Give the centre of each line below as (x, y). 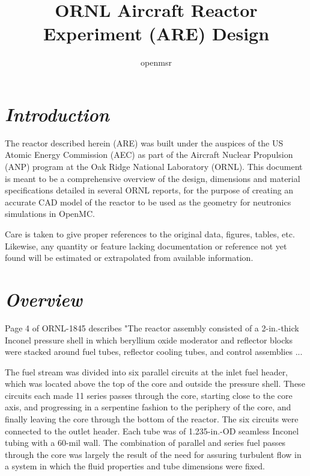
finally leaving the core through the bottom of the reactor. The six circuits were (152, 419)
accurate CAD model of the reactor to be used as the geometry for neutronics (148, 202)
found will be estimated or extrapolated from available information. (129, 258)
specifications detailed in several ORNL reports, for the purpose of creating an (149, 190)
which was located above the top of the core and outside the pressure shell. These (155, 384)
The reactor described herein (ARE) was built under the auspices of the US (144, 142)
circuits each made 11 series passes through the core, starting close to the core (149, 395)
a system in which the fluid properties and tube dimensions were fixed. (135, 466)
